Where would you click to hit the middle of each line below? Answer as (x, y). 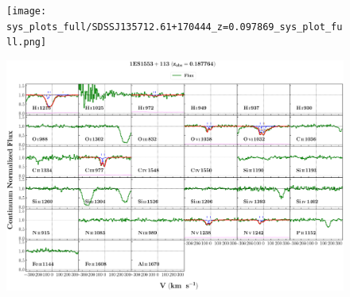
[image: (27, 11)
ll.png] (27, 42)
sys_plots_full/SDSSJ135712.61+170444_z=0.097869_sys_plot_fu (175, 27)
